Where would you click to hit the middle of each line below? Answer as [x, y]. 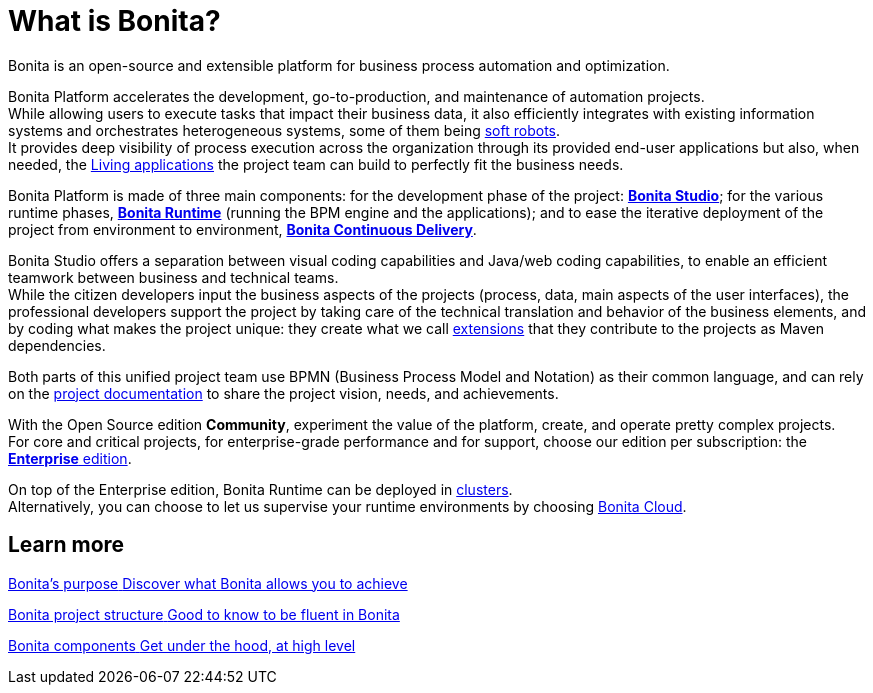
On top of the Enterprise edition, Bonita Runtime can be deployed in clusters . [260, 489]
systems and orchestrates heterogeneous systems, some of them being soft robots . [284, 130]
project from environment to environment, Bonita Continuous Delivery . [242, 229]
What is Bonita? [114, 21]
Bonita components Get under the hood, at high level [182, 645]
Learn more [66, 545]
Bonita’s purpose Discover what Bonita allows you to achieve [208, 583]
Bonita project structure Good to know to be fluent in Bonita [204, 614]
